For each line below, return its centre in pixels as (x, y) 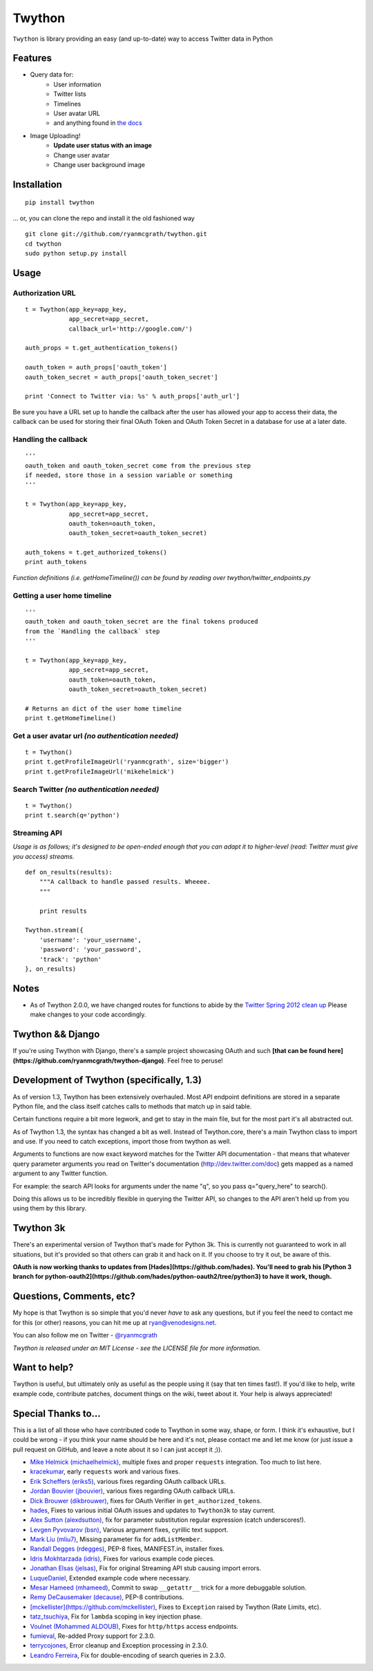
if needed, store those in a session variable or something (129, 475)
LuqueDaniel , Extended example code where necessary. (110, 1578)
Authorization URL (44, 293)
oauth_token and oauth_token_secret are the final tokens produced (142, 622)
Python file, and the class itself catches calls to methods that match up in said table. (132, 1106)
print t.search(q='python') (73, 815)
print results (63, 911)
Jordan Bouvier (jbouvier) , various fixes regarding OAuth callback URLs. (133, 1491)
